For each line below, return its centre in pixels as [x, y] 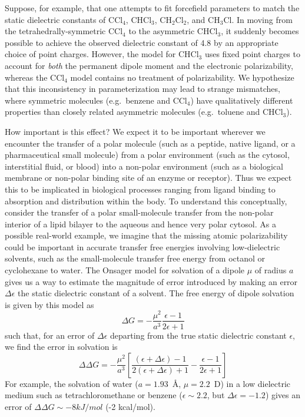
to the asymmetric [162, 31]
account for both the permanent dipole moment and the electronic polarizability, [149, 65]
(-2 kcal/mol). [130, 406]
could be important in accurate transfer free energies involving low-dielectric [142, 246]
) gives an [283, 395]
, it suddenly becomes [260, 31]
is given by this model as [49, 304]
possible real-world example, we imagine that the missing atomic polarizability [146, 235]
